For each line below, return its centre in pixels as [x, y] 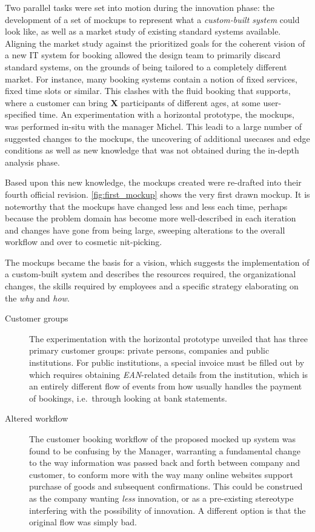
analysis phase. [32, 162]
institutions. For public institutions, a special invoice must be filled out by [167, 362]
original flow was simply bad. [83, 522]
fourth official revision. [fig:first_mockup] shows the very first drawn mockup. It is [157, 194]
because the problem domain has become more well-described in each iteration [151, 218]
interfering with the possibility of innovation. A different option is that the [167, 510]
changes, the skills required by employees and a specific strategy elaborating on [152, 286]
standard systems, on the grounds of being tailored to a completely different [146, 66]
